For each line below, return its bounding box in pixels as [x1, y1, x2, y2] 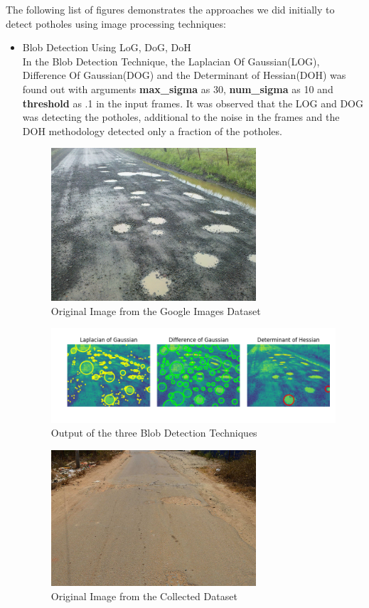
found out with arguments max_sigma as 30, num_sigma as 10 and [22, 81, 333, 96]
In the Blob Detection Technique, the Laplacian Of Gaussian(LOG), [22, 53, 320, 68]
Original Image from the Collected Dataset [50, 588, 237, 603]
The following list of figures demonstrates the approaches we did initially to [6, 2, 335, 16]
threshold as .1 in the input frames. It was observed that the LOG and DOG [22, 95, 363, 110]
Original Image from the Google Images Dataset [50, 303, 261, 318]
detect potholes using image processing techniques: [6, 16, 226, 31]
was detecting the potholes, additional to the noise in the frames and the [22, 110, 340, 124]
